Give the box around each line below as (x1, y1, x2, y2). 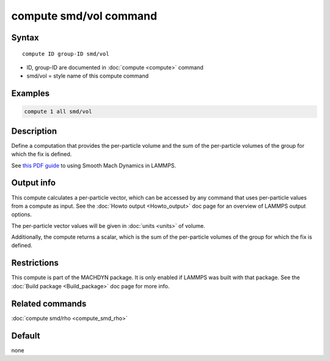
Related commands (11, 298, 87, 308)
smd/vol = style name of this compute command (26, 72, 149, 79)
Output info (11, 178, 56, 188)
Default (11, 330, 40, 341)
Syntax (11, 32, 39, 43)
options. (11, 211, 32, 218)
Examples (11, 89, 50, 99)
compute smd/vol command (11, 9, 158, 23)
